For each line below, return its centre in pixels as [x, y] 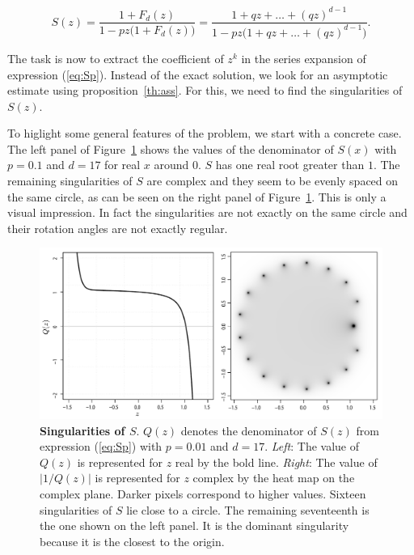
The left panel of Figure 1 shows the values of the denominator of [171, 148]
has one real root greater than [290, 165]
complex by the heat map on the [274, 478]
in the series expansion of [304, 58]
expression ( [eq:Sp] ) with [101, 446]
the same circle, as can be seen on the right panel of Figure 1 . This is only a [197, 196]
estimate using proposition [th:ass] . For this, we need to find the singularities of [205, 90]
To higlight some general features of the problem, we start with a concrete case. [205, 133]
